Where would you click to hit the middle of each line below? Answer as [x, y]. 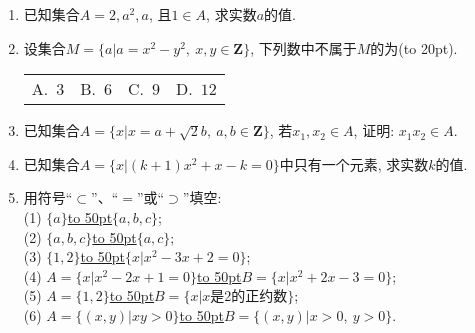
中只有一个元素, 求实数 [354, 163]
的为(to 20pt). [414, 47]
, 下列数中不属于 [303, 47]
